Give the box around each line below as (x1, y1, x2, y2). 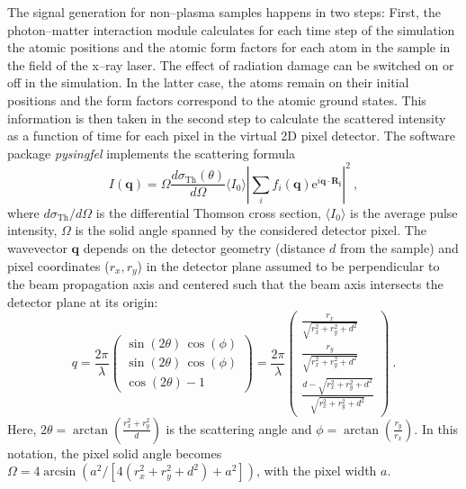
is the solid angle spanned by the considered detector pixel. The (75, 221, 426, 240)
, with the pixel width (255, 461, 377, 480)
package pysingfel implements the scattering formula (7, 143, 296, 162)
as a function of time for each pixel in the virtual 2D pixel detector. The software (7, 126, 455, 145)
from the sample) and (339, 239, 459, 258)
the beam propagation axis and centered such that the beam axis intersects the (7, 275, 444, 294)
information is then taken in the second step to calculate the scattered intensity (7, 108, 446, 127)
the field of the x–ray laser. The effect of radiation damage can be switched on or (7, 55, 454, 74)
